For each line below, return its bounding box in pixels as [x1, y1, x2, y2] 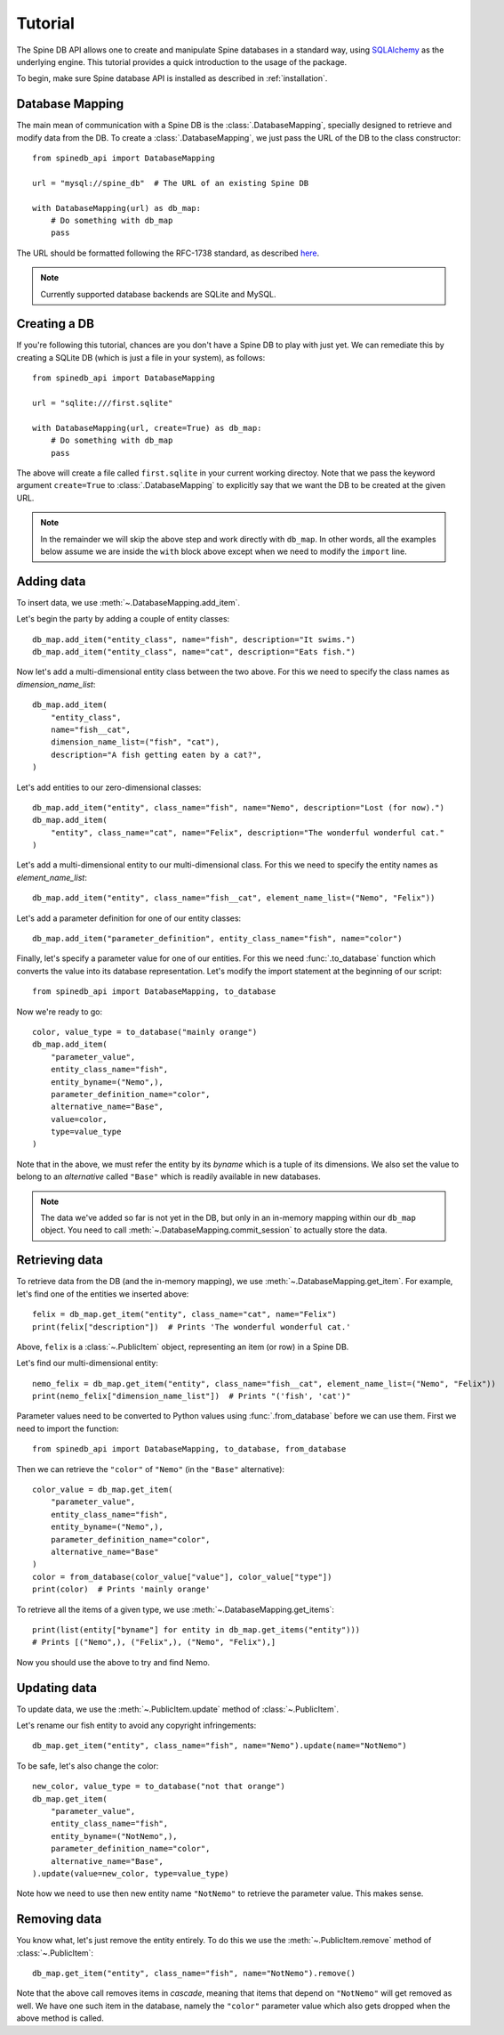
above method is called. [16, 2013, 104, 2023]
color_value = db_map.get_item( [32, 1485, 173, 1495]
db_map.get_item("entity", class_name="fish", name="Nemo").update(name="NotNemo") [32, 1741, 408, 1751]
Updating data [16, 1680, 98, 1696]
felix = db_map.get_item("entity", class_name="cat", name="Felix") [32, 1309, 337, 1320]
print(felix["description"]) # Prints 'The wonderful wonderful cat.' [32, 1322, 351, 1331]
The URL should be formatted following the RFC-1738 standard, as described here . [16, 248, 320, 258]
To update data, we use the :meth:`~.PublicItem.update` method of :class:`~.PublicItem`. [16, 1704, 340, 1714]
